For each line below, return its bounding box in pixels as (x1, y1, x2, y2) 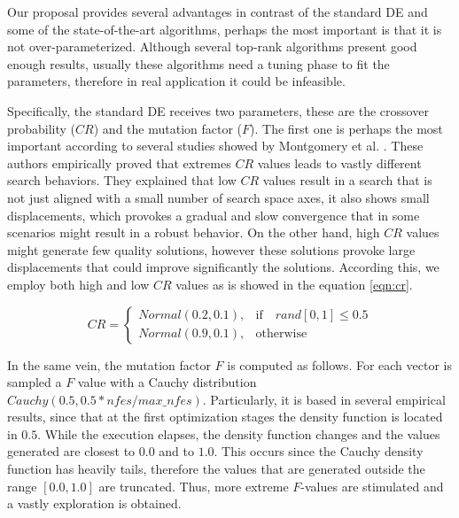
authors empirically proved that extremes (7, 153, 231, 172)
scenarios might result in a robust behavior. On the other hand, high (7, 223, 380, 242)
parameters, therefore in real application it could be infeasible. (7, 72, 346, 90)
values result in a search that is (262, 171, 432, 189)
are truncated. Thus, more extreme (98, 476, 289, 495)
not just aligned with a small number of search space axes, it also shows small (7, 188, 430, 206)
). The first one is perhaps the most (250, 119, 443, 137)
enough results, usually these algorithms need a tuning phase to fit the (7, 54, 390, 73)
